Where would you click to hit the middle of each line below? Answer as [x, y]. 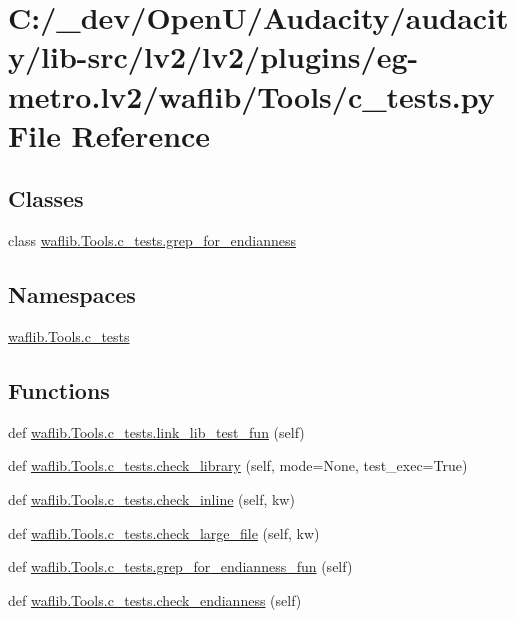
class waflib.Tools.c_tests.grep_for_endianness [152, 240]
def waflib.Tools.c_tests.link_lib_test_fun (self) [156, 431]
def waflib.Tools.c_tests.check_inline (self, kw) [151, 498]
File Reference [109, 134]
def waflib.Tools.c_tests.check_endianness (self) [155, 599]
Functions [59, 389]
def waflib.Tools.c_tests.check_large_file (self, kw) [164, 532]
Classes [46, 198]
